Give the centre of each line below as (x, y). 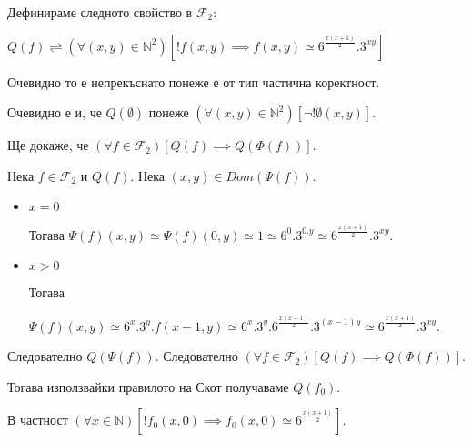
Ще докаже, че (48, 145)
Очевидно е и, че (55, 112)
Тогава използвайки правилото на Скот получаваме (148, 386)
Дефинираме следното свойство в (100, 12)
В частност (38, 420)
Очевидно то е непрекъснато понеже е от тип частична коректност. (194, 81)
